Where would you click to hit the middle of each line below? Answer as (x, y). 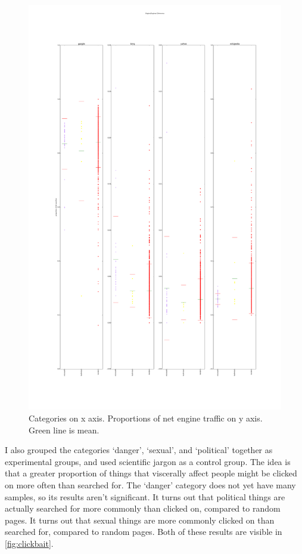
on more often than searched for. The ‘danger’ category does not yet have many (150, 484)
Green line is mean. (64, 430)
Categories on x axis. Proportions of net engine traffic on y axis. (146, 418)
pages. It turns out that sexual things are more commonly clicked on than (140, 520)
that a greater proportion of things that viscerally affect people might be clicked (151, 473)
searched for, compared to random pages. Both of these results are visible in (144, 532)
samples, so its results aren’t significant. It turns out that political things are (145, 496)
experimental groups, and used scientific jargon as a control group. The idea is (148, 461)
